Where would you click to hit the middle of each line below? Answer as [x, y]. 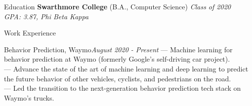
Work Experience [30, 33]
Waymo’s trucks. [29, 97]
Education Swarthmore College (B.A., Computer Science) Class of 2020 [117, 6]
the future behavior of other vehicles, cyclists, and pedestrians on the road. [118, 78]
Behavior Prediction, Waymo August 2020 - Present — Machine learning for [118, 49]
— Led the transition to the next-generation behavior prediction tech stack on [123, 88]
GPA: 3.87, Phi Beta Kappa [46, 16]
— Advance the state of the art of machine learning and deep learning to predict [126, 68]
